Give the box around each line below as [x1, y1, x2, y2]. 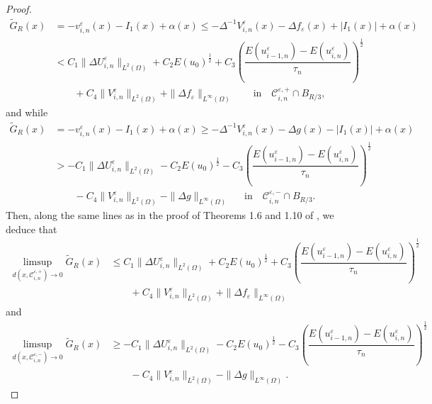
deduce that [6, 221, 57, 236]
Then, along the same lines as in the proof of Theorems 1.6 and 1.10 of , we [6, 208, 334, 223]
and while [6, 105, 48, 120]
